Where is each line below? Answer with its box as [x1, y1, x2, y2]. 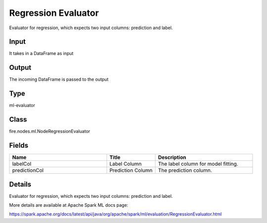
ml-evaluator [9, 102, 36, 108]
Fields [9, 141, 29, 149]
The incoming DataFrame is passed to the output [9, 77, 109, 83]
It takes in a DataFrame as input [9, 50, 74, 56]
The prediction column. [158, 167, 212, 174]
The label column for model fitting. [158, 161, 238, 168]
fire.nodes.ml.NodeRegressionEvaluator [9, 129, 90, 134]
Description [158, 154, 186, 161]
